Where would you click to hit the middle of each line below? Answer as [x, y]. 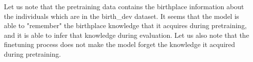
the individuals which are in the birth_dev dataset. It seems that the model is [122, 16]
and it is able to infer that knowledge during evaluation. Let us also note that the [126, 35]
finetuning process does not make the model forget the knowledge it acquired [120, 44]
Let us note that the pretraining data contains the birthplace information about [124, 6]
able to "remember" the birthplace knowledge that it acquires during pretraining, [126, 25]
